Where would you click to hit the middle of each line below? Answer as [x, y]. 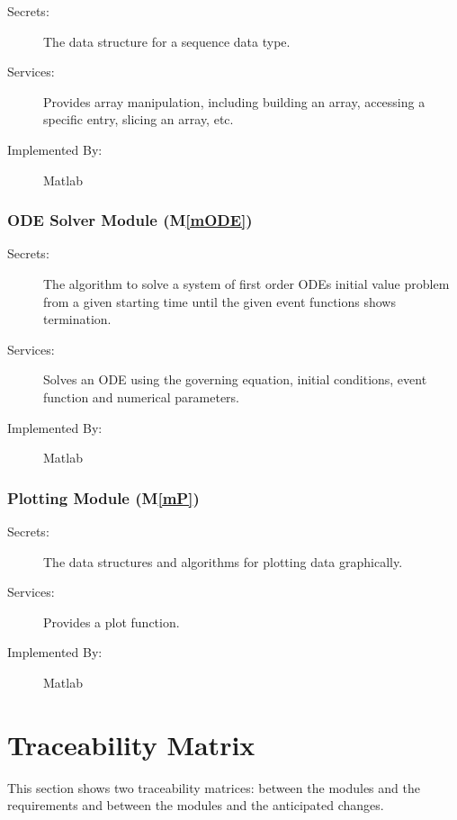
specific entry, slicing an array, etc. [139, 119]
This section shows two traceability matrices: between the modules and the [214, 787]
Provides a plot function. [112, 622]
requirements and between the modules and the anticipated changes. [196, 805]
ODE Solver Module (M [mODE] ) [130, 220]
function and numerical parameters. [141, 396]
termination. [77, 319]
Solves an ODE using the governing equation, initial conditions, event [235, 379]
